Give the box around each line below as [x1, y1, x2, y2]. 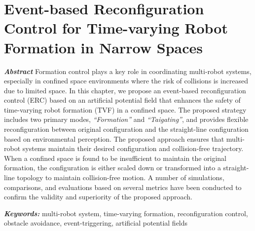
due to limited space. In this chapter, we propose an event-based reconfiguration [4, 85, 246, 95]
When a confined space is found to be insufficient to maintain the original [4, 153, 227, 163]
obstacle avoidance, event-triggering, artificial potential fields [4, 218, 188, 228]
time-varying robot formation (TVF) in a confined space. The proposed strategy [4, 104, 247, 115]
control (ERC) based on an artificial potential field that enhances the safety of [4, 95, 241, 105]
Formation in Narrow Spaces [4, 37, 203, 57]
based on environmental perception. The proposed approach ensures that [4, 133, 224, 144]
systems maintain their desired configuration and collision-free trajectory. [22, 143, 244, 154]
